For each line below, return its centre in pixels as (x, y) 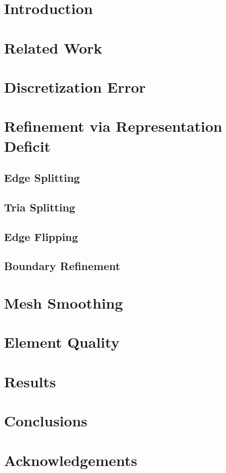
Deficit (27, 146)
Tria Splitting (40, 207)
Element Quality (62, 342)
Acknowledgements (71, 460)
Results (30, 381)
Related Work (53, 47)
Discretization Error (75, 86)
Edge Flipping (41, 236)
